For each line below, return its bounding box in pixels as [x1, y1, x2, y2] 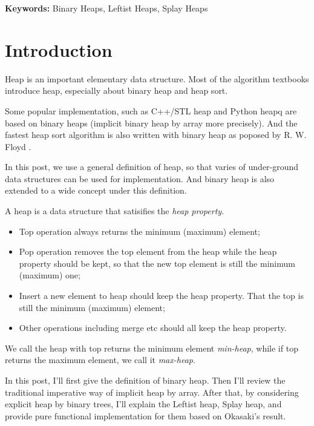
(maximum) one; [19, 269, 80, 281]
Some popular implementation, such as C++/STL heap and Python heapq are [5, 104, 297, 117]
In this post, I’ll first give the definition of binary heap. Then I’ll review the [5, 374, 286, 386]
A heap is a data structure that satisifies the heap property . [5, 205, 224, 217]
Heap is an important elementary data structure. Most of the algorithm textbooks [5, 72, 309, 85]
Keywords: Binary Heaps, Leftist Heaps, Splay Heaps [5, 2, 208, 14]
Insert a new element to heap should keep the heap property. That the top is [19, 289, 304, 302]
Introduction [5, 37, 113, 62]
